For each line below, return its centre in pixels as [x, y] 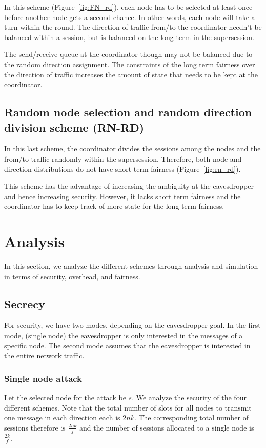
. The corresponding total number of [191, 417]
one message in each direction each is [62, 417]
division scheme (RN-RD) [74, 127]
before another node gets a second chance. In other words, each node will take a [130, 17]
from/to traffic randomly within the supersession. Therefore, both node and [123, 158]
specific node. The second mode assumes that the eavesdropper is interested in [127, 345]
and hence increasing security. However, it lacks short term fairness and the [122, 196]
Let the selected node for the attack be [65, 397]
